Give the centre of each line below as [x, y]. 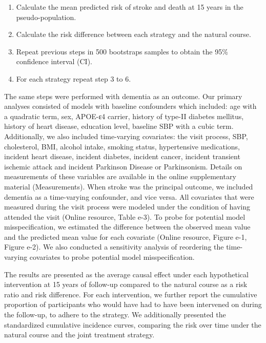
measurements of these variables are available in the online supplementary [120, 176]
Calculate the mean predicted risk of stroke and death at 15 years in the [130, 7]
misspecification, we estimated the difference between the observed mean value [127, 227]
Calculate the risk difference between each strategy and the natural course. [134, 34]
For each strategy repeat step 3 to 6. [74, 78]
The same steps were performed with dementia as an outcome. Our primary [123, 96]
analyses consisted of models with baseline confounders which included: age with [130, 106]
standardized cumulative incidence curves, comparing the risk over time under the [133, 324]
